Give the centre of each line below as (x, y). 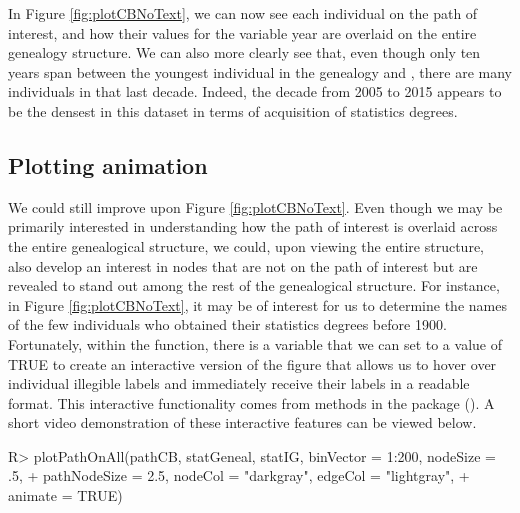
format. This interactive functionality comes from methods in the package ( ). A (251, 402)
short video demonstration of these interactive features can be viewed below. (242, 422)
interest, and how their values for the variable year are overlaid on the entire (242, 32)
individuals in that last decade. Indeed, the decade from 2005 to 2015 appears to (255, 91)
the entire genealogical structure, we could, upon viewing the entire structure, (246, 245)
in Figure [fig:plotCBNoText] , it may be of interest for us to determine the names (257, 304)
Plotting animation (108, 164)
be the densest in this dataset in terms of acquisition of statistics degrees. (233, 110)
